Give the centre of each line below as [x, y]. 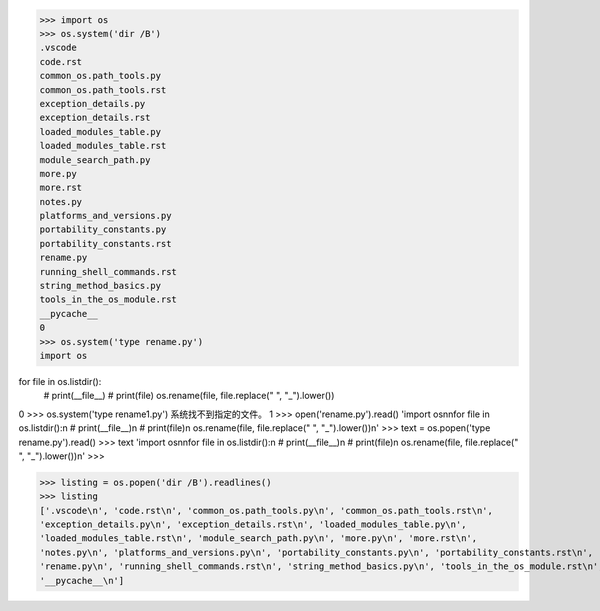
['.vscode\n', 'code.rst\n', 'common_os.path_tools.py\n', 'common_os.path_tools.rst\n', [266, 510]
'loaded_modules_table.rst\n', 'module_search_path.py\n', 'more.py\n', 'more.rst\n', [258, 538]
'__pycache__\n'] [82, 580]
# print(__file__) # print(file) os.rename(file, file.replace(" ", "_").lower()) [189, 396]
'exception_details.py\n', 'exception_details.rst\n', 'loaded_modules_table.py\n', [253, 524]
